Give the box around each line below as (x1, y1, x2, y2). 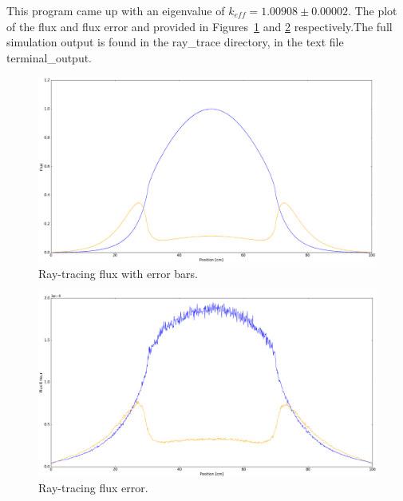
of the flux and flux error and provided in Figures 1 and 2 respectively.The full (6, 18, 393, 34)
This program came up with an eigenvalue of (6, 2, 225, 18)
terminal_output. (6, 49, 93, 66)
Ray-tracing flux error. (38, 479, 148, 496)
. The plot (348, 2, 397, 18)
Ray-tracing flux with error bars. (38, 265, 198, 282)
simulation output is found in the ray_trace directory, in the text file (6, 34, 344, 50)
